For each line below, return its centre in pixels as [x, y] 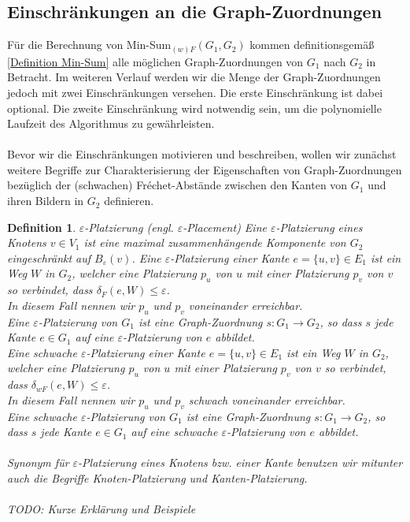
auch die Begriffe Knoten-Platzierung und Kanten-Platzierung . [157, 477]
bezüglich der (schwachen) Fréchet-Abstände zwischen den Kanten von [177, 185]
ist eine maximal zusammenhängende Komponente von [215, 242]
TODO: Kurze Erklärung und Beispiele [102, 509]
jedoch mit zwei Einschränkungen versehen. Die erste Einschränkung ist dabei [195, 92]
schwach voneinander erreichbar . [267, 399]
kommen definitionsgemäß [312, 45]
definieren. [129, 201]
